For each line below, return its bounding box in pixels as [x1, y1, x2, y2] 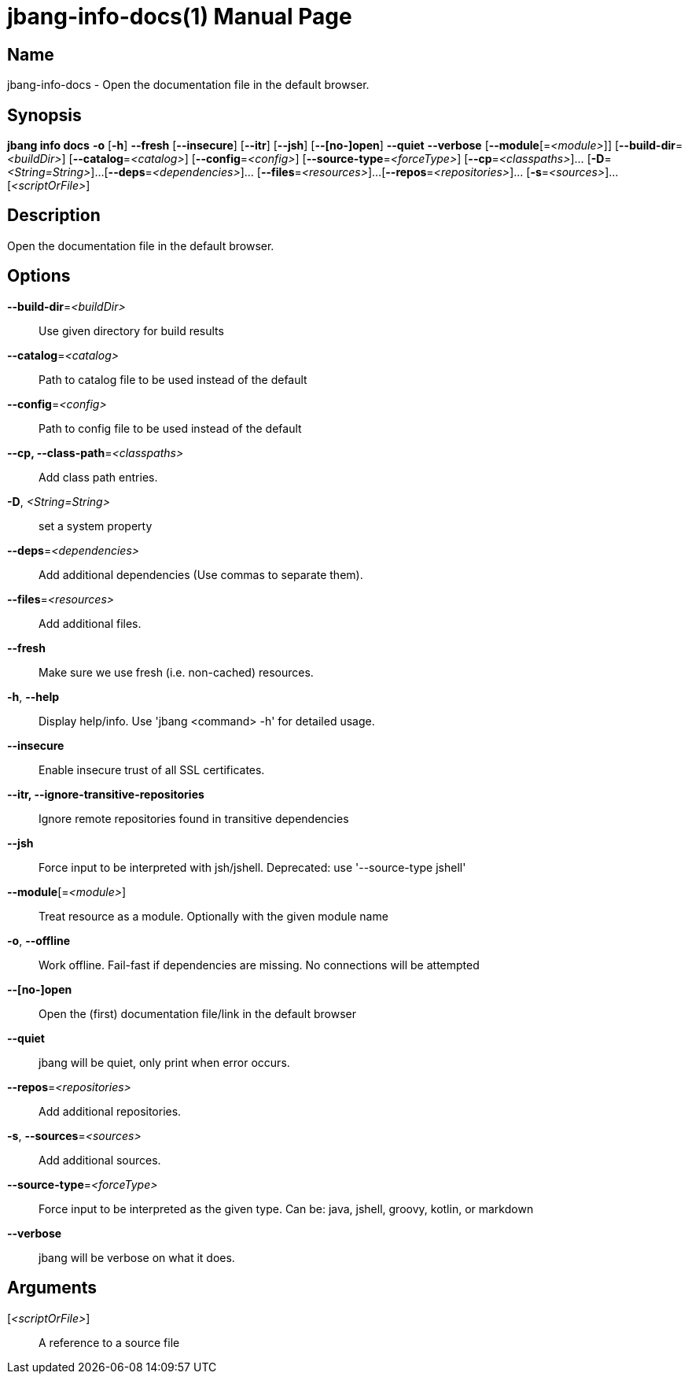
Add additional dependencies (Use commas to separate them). [39, 567, 363, 581]
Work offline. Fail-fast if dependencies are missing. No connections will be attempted [39, 958, 480, 972]
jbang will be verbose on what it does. [39, 1250, 235, 1264]
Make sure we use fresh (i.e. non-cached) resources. [39, 665, 314, 679]
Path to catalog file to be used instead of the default [39, 372, 307, 386]
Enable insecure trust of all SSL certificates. [39, 762, 265, 777]
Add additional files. [39, 616, 142, 630]
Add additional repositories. [39, 1104, 182, 1118]
